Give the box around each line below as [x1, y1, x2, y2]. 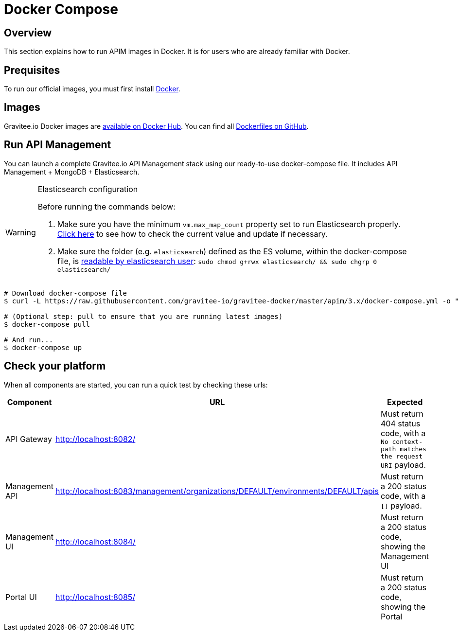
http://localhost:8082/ [55, 434, 136, 444]
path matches [381, 445, 426, 453]
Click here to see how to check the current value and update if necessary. [57, 229, 328, 239]
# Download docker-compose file [4, 289, 127, 297]
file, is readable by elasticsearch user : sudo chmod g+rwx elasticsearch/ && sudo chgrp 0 [57, 256, 377, 266]
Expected [387, 397, 423, 407]
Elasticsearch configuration [37, 184, 138, 194]
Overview [4, 26, 52, 39]
